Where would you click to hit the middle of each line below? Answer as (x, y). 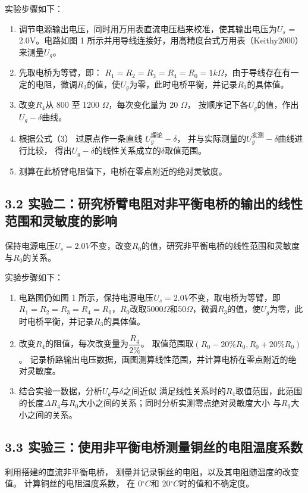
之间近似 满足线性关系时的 (175, 390)
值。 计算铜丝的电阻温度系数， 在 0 (73, 483)
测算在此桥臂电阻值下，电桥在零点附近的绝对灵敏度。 (123, 171)
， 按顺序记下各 (218, 104)
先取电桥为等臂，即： (60, 72)
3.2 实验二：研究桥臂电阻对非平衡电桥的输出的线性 (154, 203)
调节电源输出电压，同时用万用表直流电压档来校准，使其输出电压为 (148, 28)
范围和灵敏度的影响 (61, 221)
